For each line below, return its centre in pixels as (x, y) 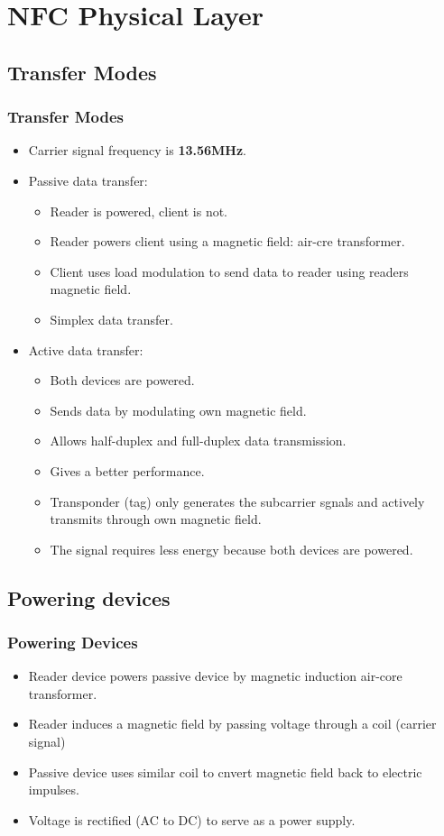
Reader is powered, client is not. (139, 211)
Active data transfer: (86, 349)
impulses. (54, 790)
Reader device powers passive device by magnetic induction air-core (215, 676)
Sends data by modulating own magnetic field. (178, 410)
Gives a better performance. (127, 470)
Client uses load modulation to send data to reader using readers (229, 271)
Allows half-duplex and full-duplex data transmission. (198, 441)
